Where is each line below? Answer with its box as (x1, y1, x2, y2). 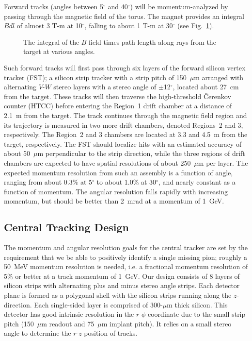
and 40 (108, 1, 128, 11)
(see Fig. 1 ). (177, 20, 214, 31)
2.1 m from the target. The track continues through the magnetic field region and (4, 110, 247, 120)
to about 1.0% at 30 (96, 177, 157, 187)
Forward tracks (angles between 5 (4, 1, 104, 11)
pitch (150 (4, 318, 34, 328)
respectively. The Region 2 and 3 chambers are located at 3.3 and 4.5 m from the (4, 129, 248, 139)
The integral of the (23, 36, 79, 47)
